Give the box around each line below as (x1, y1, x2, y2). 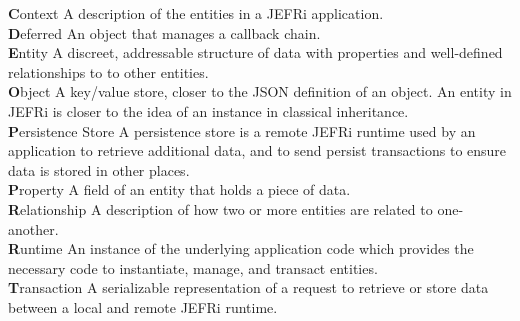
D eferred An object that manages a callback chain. (8, 22, 321, 43)
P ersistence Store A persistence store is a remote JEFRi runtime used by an (8, 120, 476, 141)
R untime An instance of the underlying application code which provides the (8, 238, 474, 259)
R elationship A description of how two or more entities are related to (8, 198, 433, 219)
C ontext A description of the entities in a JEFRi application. (8, 3, 384, 23)
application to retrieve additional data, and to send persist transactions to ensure (8, 140, 507, 161)
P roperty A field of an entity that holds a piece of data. (8, 179, 351, 200)
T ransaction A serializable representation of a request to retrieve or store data (8, 277, 489, 298)
